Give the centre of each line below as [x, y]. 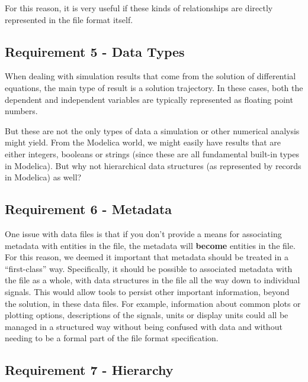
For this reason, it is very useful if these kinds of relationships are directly [139, 8]
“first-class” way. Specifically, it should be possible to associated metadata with [149, 268]
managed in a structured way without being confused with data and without [144, 326]
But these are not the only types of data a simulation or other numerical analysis [152, 130]
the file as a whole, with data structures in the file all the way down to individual [153, 280]
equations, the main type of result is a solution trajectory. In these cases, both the [154, 87]
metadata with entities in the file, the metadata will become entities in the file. [150, 245]
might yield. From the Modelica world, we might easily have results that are [143, 142]
